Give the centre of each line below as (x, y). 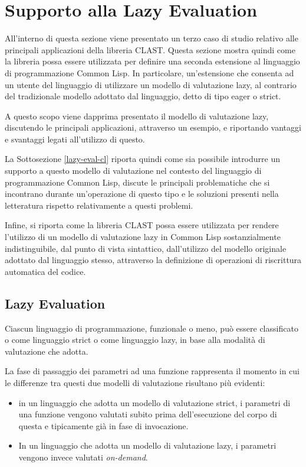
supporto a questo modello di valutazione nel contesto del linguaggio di (133, 171)
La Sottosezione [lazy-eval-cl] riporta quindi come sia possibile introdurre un (143, 159)
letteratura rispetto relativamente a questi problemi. (99, 205)
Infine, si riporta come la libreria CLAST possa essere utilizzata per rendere (142, 225)
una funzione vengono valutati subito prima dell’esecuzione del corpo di (148, 414)
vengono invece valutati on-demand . (83, 457)
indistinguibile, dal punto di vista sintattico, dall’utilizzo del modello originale (146, 248)
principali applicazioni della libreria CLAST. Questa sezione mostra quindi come (150, 49)
